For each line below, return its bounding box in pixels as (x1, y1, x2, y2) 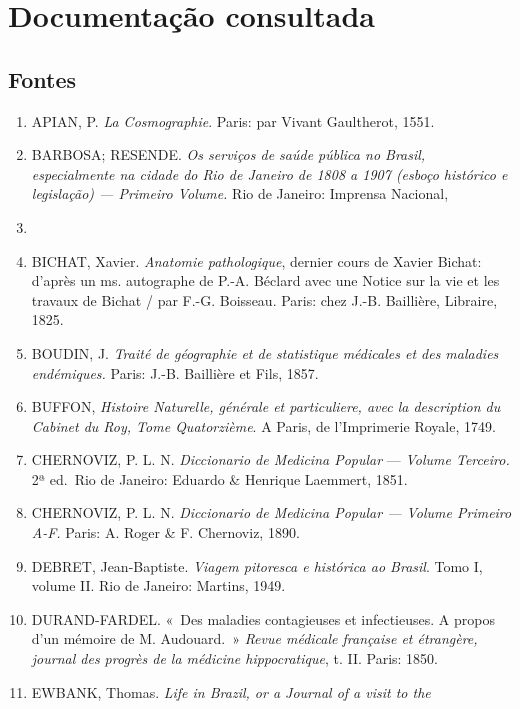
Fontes (8, 63, 76, 94)
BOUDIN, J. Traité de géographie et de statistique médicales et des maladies (31, 342, 499, 363)
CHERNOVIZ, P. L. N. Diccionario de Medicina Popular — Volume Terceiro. (31, 449, 510, 470)
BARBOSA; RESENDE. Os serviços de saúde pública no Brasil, (31, 144, 426, 165)
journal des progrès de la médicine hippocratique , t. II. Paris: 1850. (31, 648, 438, 669)
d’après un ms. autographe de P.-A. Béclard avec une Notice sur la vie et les (31, 270, 500, 291)
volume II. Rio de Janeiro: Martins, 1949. (31, 575, 286, 596)
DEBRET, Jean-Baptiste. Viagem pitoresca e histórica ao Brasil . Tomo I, (31, 555, 483, 576)
